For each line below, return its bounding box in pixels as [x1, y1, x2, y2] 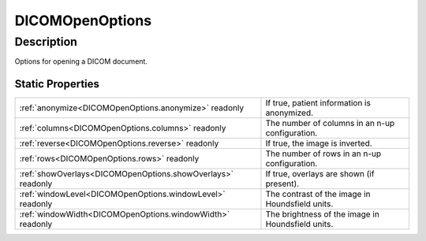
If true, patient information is [265, 98, 371, 109]
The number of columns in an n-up [265, 118, 395, 129]
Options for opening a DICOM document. [14, 57, 148, 66]
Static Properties [14, 77, 100, 91]
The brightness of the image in [265, 209, 380, 220]
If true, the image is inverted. [265, 138, 372, 149]
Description [14, 35, 78, 49]
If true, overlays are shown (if [265, 169, 375, 180]
